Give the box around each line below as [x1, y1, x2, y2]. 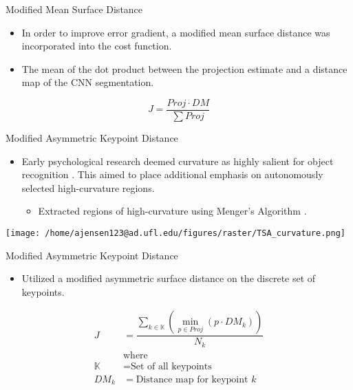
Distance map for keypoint [136, 375, 248, 385]
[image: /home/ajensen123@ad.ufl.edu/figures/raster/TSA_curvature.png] [6, 228, 345, 238]
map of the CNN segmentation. [21, 75, 154, 89]
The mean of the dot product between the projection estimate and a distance [21, 61, 347, 76]
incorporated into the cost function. [21, 39, 172, 53]
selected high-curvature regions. [21, 180, 155, 195]
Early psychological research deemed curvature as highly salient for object [21, 153, 334, 168]
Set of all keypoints [130, 362, 212, 371]
